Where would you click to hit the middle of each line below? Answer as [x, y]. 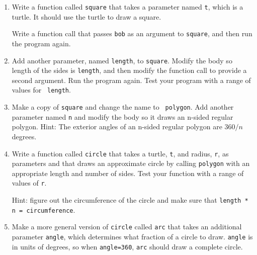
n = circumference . [44, 209]
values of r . [29, 183]
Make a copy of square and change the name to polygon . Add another [123, 107]
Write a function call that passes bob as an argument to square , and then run [132, 33]
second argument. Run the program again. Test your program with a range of [131, 80]
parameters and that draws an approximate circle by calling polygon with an [131, 163]
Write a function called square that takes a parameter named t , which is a [127, 7]
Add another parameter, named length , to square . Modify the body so [122, 60]
